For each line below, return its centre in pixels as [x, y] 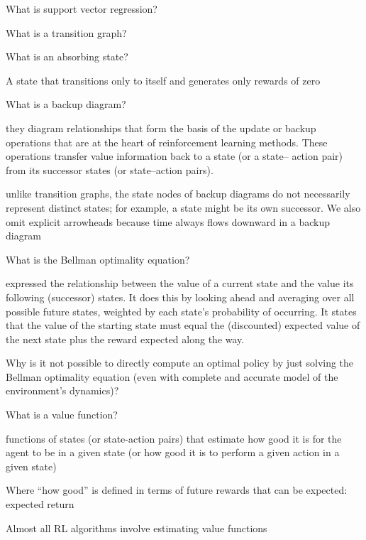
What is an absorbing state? [67, 56]
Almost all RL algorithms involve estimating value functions [137, 528]
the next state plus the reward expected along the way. [125, 339]
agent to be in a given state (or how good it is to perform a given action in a [173, 452]
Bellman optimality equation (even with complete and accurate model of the [172, 376]
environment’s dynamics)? [62, 390]
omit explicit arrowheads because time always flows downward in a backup [168, 221]
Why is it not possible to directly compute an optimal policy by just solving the [180, 363]
